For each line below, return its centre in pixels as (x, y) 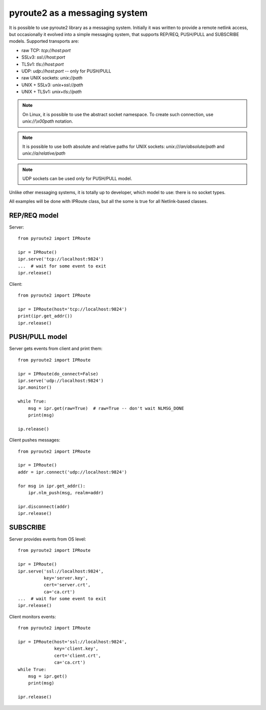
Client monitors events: (33, 616)
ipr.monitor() (35, 388)
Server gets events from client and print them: (56, 349)
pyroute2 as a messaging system (78, 13)
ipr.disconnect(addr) (44, 507)
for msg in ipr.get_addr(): (52, 486)
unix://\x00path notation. (48, 121)
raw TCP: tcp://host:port (46, 50)
